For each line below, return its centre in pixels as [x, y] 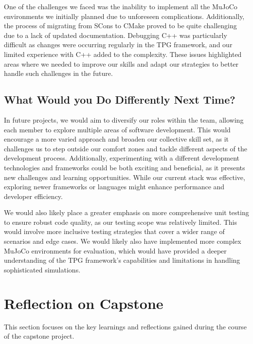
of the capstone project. [39, 336]
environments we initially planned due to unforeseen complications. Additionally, [124, 16]
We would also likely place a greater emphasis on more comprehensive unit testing [126, 212]
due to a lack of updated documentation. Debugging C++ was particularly [116, 35]
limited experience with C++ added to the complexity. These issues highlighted [123, 54]
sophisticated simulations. [42, 269]
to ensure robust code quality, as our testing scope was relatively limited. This [121, 222]
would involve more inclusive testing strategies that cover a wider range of [114, 231]
